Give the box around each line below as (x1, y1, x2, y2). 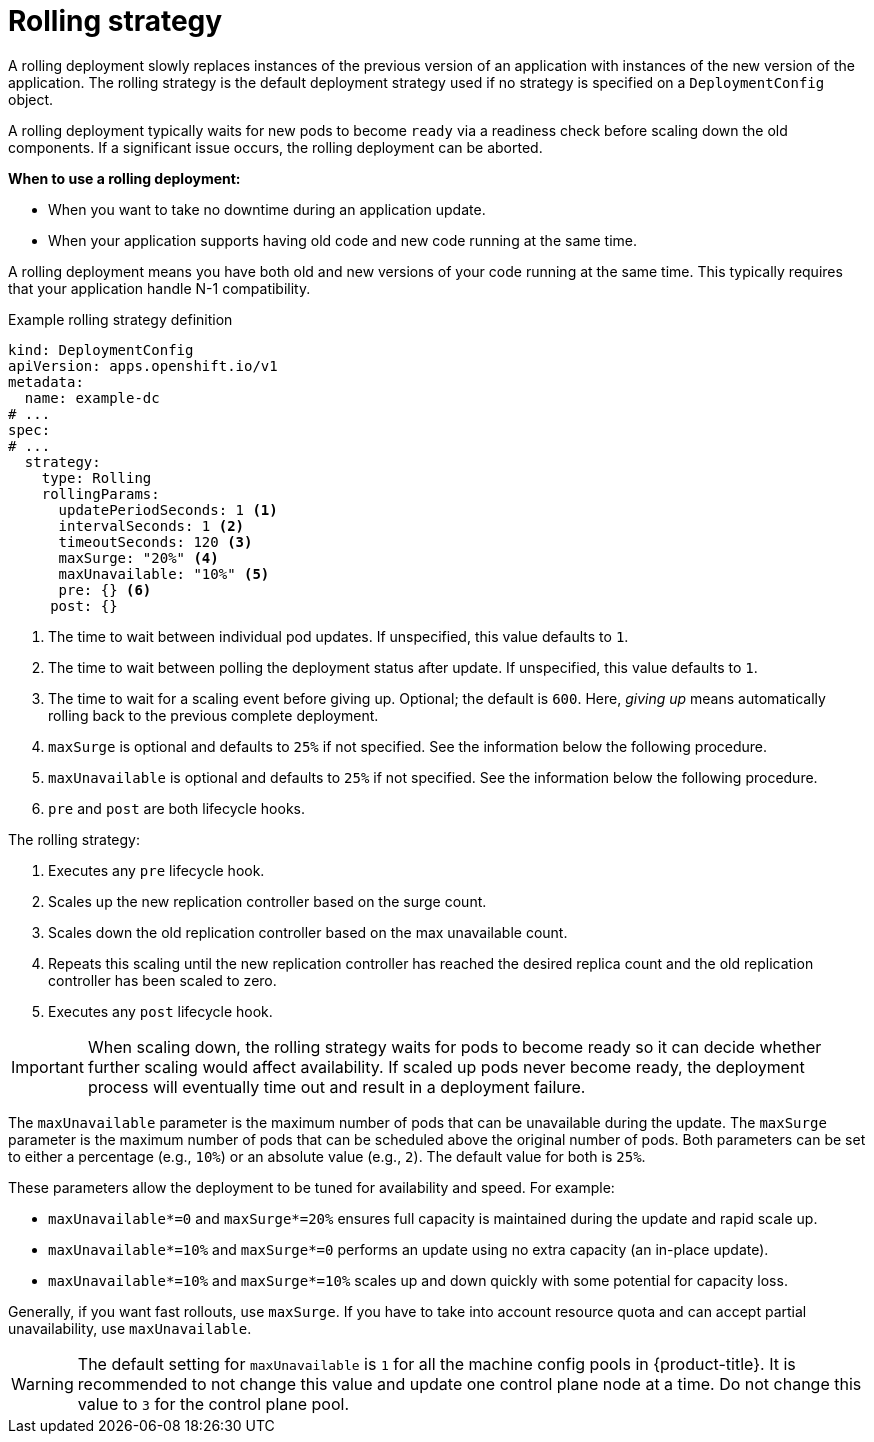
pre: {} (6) (58, 581, 152, 598)
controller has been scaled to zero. (48, 971, 277, 989)
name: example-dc (24, 389, 160, 406)
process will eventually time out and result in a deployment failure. (87, 1076, 586, 1097)
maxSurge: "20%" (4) (58, 549, 219, 566)
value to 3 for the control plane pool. (77, 1393, 350, 1414)
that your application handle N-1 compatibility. (8, 279, 311, 297)
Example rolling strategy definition (8, 310, 233, 328)
